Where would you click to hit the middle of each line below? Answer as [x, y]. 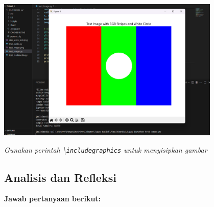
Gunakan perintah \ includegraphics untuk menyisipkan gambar [106, 149]
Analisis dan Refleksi [60, 177]
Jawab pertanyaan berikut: [53, 199]
